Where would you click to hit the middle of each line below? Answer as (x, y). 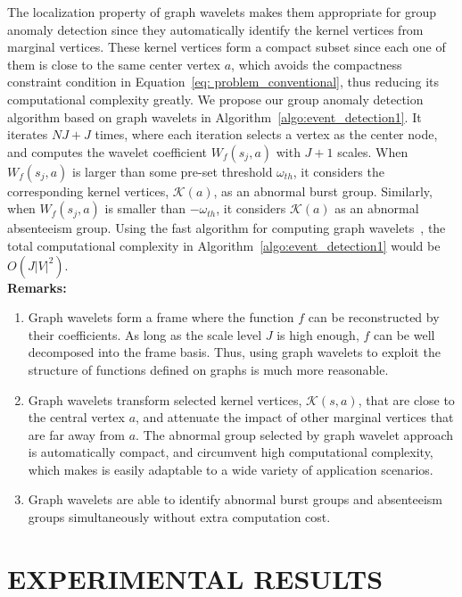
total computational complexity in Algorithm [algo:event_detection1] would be (224, 245)
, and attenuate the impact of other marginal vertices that (295, 417)
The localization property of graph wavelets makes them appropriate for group (222, 12)
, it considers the (338, 171)
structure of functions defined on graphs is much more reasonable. (208, 369)
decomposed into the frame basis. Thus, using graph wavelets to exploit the (234, 352)
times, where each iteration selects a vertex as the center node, (266, 134)
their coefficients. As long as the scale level (145, 334)
